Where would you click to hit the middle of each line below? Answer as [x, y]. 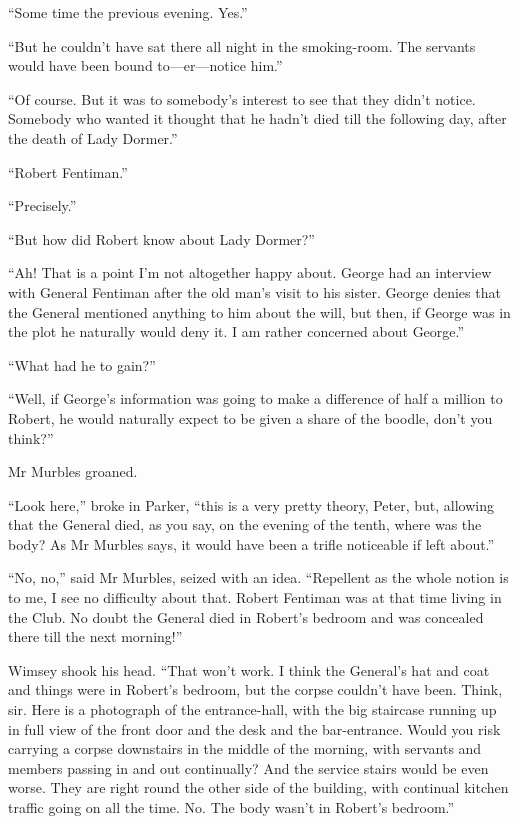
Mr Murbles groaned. [73, 471]
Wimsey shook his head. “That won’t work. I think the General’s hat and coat [249, 669]
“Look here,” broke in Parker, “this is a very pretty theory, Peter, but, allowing [251, 504]
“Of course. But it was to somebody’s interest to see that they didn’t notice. [242, 98]
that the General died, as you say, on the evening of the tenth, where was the [245, 524]
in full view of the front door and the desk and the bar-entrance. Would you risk [254, 728]
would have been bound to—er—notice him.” [145, 65]
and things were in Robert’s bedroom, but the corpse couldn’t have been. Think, [255, 689]
